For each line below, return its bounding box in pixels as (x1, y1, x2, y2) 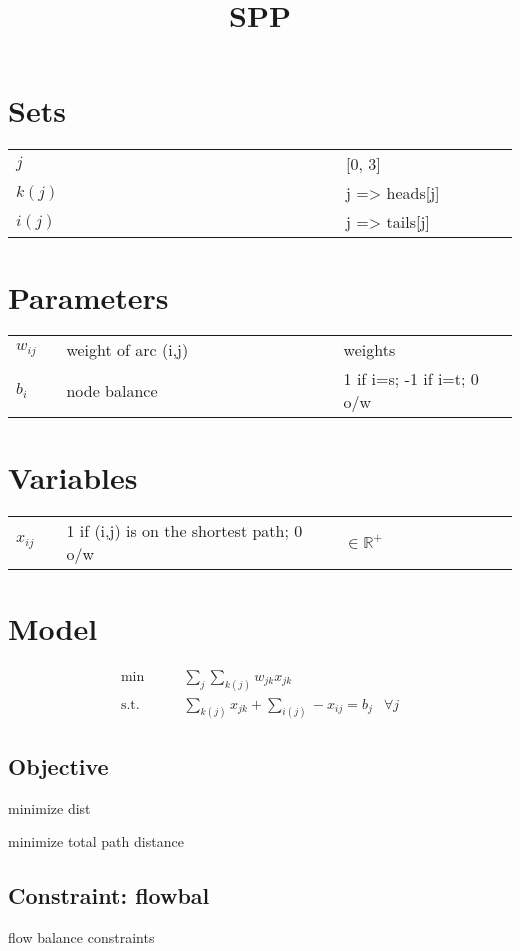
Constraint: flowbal (8, 880, 210, 911)
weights (343, 338, 396, 362)
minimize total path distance (8, 831, 184, 852)
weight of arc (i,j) (66, 338, 189, 362)
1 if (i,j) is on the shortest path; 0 (66, 518, 303, 542)
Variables (8, 456, 138, 497)
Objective (8, 750, 109, 781)
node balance (66, 378, 158, 402)
